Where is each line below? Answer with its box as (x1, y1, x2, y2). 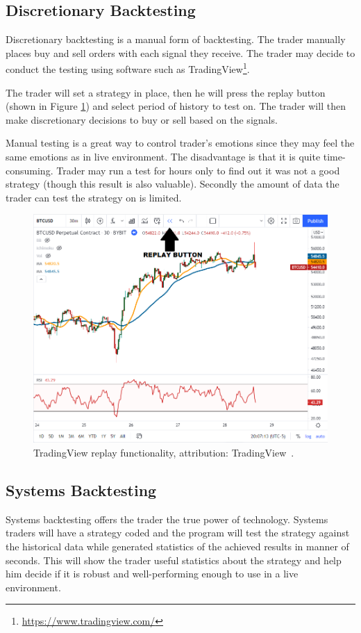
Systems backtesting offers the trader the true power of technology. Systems (6, 511, 328, 526)
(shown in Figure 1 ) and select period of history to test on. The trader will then (6, 99, 346, 113)
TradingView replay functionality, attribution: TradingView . (33, 445, 294, 460)
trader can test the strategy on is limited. (6, 190, 182, 204)
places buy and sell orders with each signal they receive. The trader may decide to (6, 45, 355, 60)
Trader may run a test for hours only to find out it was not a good (56, 163, 340, 177)
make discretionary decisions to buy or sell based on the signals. (6, 112, 278, 126)
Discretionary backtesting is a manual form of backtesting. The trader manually (6, 32, 346, 47)
